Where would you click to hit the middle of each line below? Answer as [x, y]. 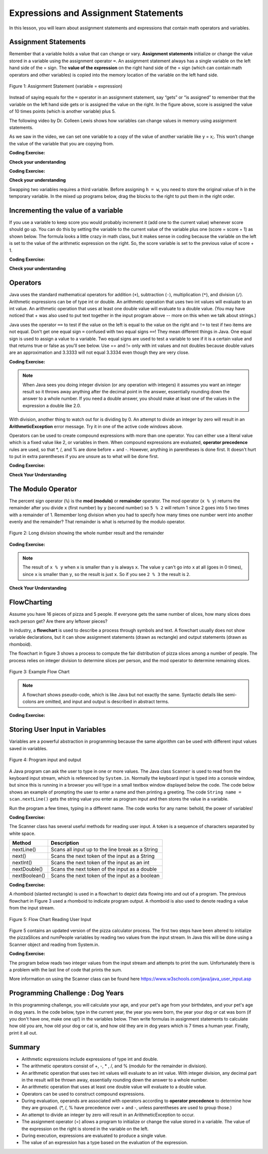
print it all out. [23, 1033]
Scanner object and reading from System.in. [54, 944]
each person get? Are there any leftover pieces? [58, 621]
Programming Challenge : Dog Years [67, 993]
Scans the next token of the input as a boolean [105, 876]
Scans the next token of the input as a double [104, 869]
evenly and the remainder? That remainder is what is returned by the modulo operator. [97, 521]
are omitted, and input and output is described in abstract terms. [103, 701]
